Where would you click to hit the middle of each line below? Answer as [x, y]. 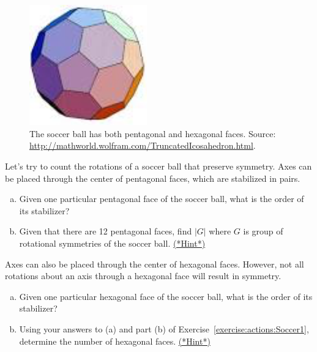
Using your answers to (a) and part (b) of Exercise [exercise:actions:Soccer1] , [164, 328]
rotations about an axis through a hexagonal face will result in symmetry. [143, 276]
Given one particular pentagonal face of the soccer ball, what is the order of [162, 199]
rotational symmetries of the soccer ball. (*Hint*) [112, 243]
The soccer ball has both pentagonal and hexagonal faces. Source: [153, 133]
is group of [263, 231]
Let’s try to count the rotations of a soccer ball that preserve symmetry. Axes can [158, 166]
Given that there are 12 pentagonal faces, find [106, 231]
